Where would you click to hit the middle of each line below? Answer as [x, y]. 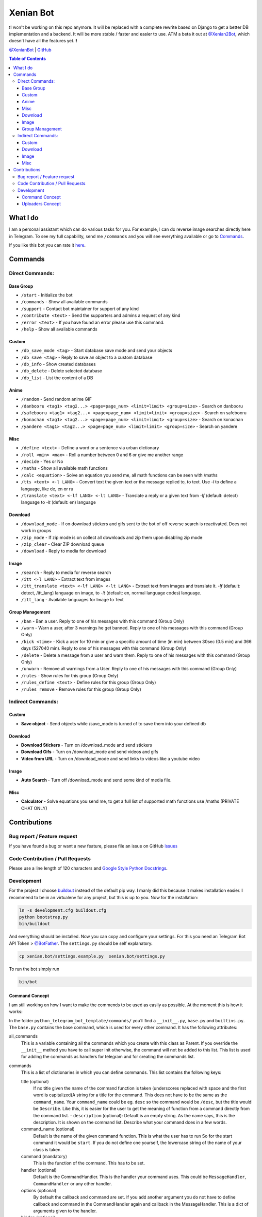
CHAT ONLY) [34, 808]
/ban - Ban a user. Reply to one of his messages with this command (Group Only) [103, 621]
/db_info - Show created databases [58, 364]
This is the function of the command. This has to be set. [89, 1163]
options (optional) [39, 1190]
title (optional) [35, 1081]
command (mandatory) [44, 1156]
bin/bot [28, 982]
